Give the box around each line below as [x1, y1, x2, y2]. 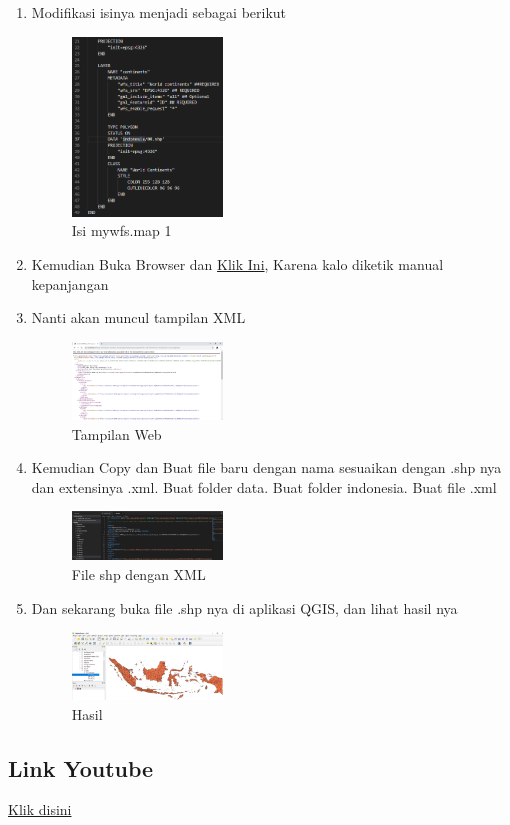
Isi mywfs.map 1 [71, 220, 172, 241]
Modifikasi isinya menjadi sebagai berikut [31, 2, 287, 22]
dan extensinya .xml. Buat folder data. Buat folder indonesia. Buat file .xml [31, 476, 497, 497]
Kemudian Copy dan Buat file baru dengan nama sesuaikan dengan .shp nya [31, 457, 502, 478]
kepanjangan [31, 273, 109, 294]
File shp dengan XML [71, 563, 206, 584]
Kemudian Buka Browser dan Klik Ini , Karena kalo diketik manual [31, 253, 444, 274]
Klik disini [8, 799, 72, 820]
